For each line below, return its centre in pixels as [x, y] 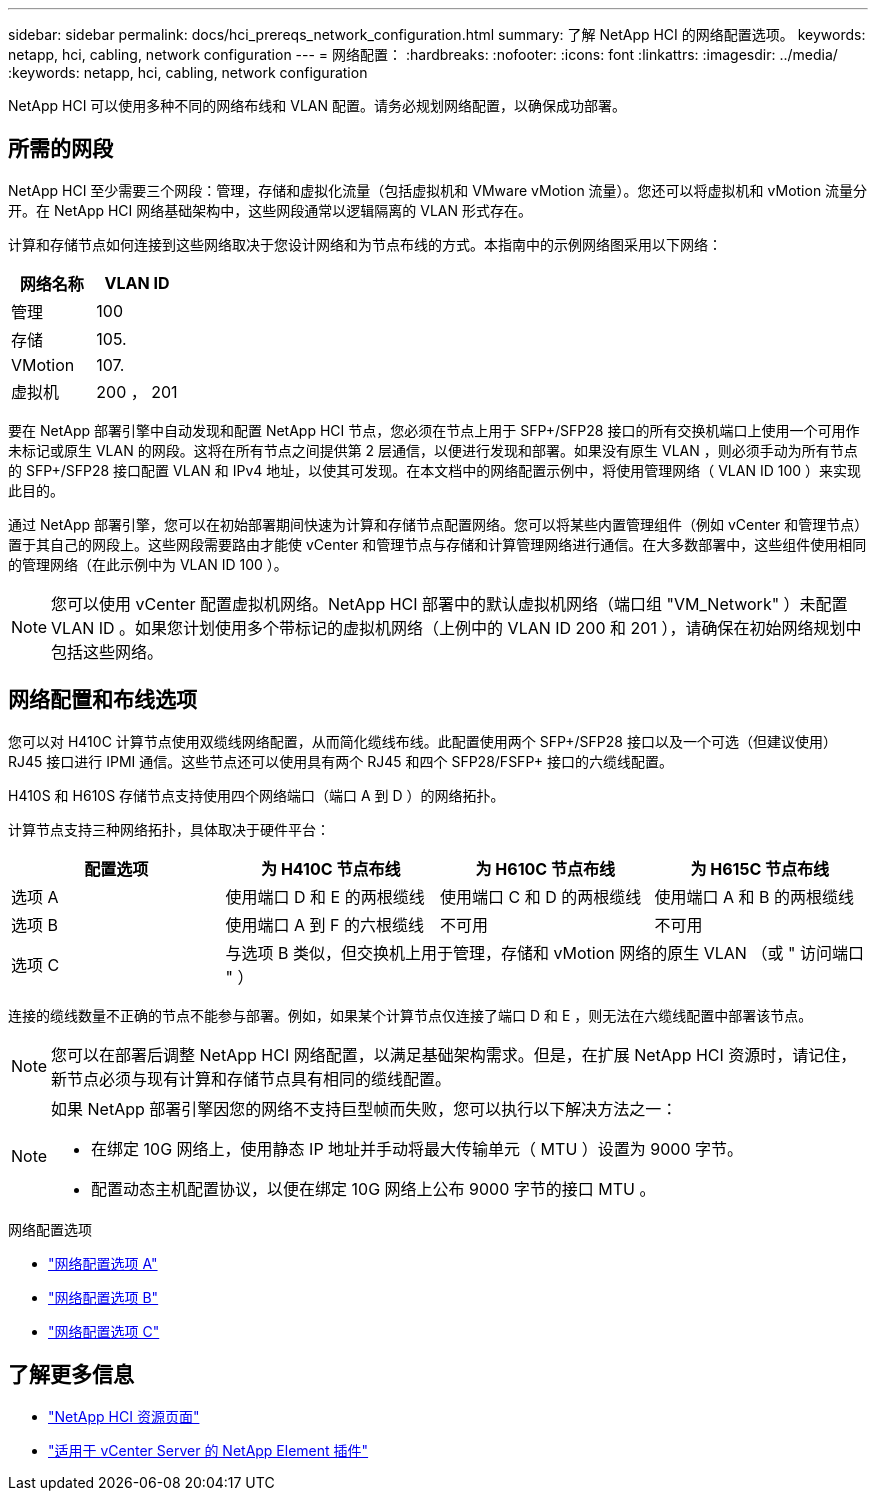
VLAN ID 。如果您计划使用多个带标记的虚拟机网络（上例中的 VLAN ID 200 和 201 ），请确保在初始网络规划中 [456, 627]
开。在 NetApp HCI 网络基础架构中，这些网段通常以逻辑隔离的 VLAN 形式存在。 [270, 210]
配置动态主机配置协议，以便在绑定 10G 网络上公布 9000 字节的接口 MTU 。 [373, 1188]
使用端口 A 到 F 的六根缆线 [324, 924]
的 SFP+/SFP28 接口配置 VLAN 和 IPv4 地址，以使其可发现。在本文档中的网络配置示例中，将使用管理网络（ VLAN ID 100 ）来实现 [435, 470]
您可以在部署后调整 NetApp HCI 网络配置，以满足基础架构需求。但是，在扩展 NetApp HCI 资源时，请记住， [454, 1054]
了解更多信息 [71, 1375]
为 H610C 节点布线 [545, 868]
